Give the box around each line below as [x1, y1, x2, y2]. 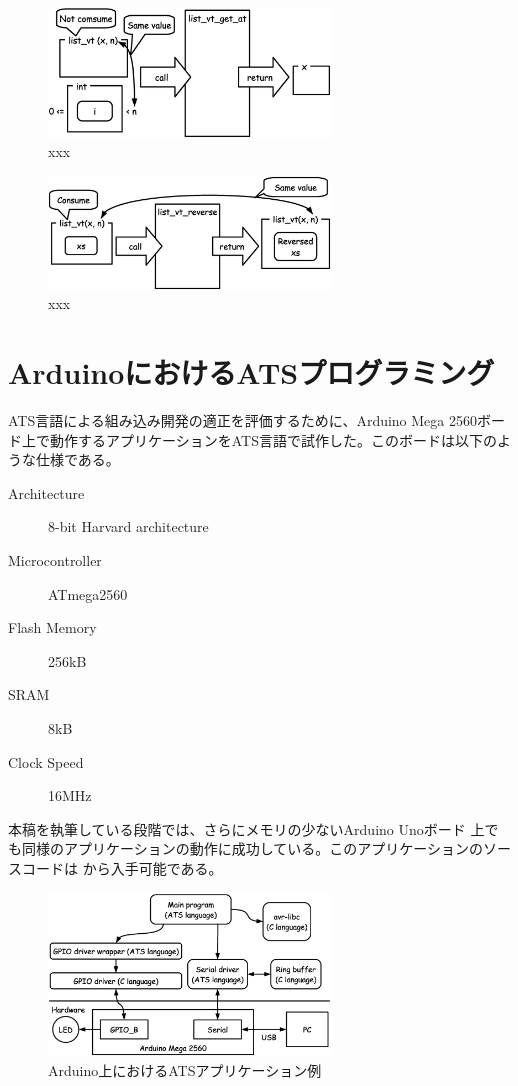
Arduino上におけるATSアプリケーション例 [48, 1059, 322, 1080]
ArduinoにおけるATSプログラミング [8, 352, 495, 393]
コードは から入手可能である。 [21, 857, 223, 878]
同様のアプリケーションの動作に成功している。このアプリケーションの [21, 838, 484, 859]
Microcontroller [8, 550, 102, 571]
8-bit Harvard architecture [48, 516, 209, 537]
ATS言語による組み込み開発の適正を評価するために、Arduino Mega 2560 [8, 410, 477, 431]
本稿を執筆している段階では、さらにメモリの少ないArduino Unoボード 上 [8, 818, 485, 839]
